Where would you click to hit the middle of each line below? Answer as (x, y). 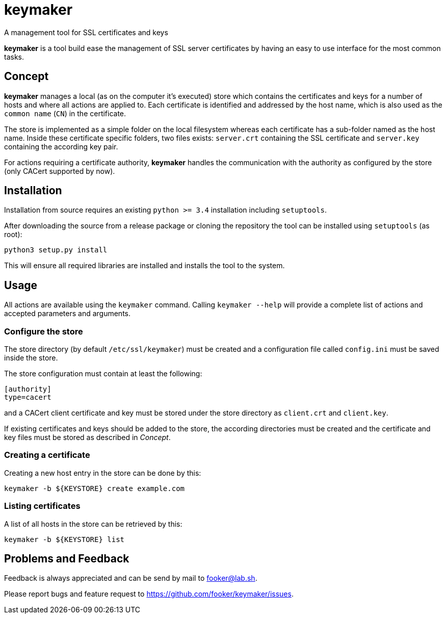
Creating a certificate (47, 455)
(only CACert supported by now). (60, 171)
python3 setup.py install (56, 250)
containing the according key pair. (61, 146)
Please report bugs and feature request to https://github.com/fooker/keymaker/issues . (149, 594)
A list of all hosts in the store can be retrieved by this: (93, 524)
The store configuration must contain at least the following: (103, 374)
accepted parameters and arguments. (68, 314)
